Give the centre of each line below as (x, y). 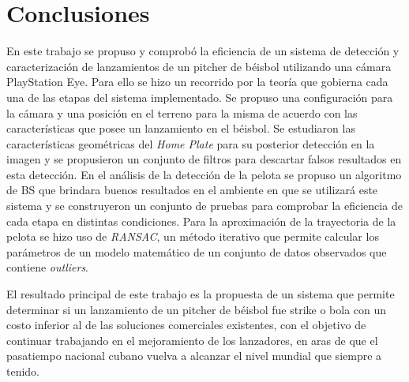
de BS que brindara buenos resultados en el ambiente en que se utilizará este (192, 190)
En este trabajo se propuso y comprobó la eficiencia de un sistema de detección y (203, 51)
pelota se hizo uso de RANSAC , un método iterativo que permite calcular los (193, 236)
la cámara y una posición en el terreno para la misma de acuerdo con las (182, 112)
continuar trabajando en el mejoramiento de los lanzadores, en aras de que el (192, 340)
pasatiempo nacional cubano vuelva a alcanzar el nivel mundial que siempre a (194, 356)
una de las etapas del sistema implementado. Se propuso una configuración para (200, 97)
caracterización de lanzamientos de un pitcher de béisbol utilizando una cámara (199, 66)
